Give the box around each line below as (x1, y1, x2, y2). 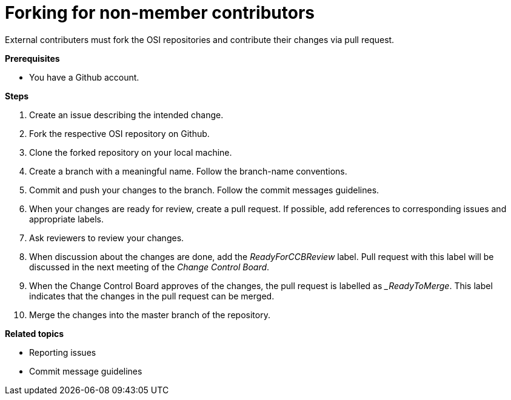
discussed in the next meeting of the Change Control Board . (29, 261, 270, 272)
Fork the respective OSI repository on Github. (29, 128, 210, 139)
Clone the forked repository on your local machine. (29, 147, 232, 158)
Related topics (5, 328, 64, 339)
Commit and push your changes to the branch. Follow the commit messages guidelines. (29, 184, 379, 195)
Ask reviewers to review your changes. (29, 232, 184, 243)
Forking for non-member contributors (5, 2, 315, 23)
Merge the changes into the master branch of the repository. (29, 309, 270, 320)
